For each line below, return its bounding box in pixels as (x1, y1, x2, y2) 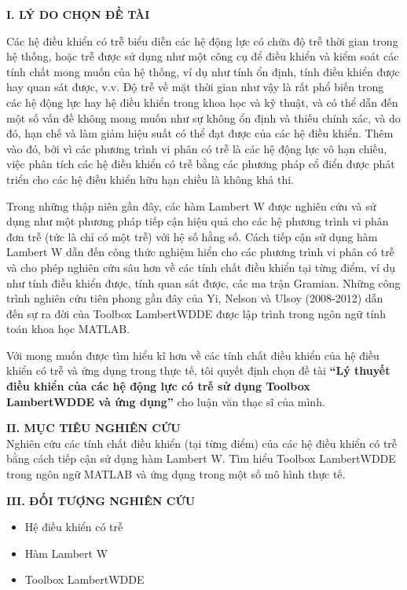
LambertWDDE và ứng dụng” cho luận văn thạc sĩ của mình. (6, 393, 325, 409)
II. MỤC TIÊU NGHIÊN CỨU (6, 420, 181, 436)
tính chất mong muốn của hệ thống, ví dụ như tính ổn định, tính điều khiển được (6, 63, 400, 79)
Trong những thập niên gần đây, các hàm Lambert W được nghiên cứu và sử (6, 197, 376, 214)
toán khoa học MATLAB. (6, 321, 130, 337)
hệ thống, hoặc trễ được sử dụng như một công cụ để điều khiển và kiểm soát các (6, 48, 399, 64)
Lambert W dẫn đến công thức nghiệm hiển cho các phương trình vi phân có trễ (6, 244, 394, 260)
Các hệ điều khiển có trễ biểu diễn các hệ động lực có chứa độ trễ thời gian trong (6, 32, 398, 49)
